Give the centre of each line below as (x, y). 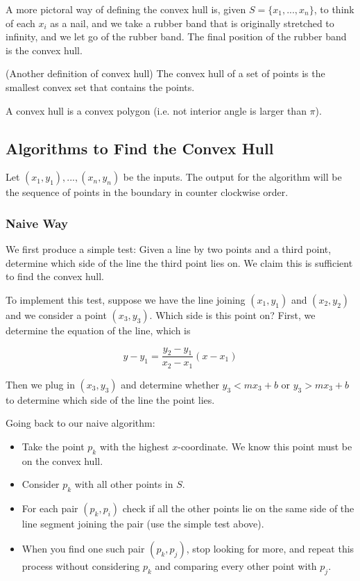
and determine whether (170, 384)
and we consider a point (56, 314)
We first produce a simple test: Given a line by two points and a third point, (169, 249)
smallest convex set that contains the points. (100, 87)
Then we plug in (40, 384)
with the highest (134, 447)
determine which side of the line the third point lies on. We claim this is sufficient (179, 262)
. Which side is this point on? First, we (232, 314)
